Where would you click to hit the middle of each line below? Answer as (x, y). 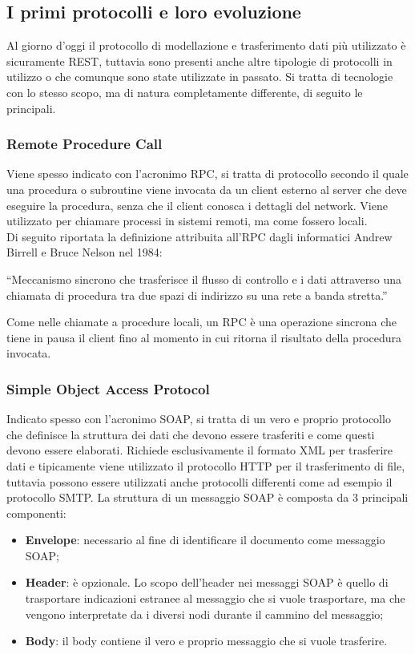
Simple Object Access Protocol (108, 388)
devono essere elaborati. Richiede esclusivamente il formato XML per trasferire (200, 450)
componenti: (36, 513)
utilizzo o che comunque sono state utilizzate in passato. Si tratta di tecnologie (200, 77)
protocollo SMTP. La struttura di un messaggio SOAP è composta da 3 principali (207, 497)
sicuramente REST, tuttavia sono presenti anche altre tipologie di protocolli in (199, 61)
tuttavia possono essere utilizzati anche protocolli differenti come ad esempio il (199, 481)
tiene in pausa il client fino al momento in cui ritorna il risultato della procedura (204, 337)
